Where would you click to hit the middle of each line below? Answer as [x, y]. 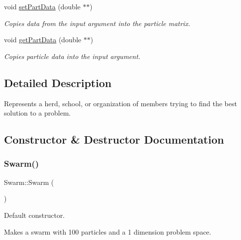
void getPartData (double [43, 40]
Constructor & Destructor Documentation [114, 139]
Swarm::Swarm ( [29, 182]
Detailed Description [58, 82]
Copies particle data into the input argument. [72, 56]
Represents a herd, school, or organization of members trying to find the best [120, 103]
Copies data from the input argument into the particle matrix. [97, 23]
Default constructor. [34, 215]
